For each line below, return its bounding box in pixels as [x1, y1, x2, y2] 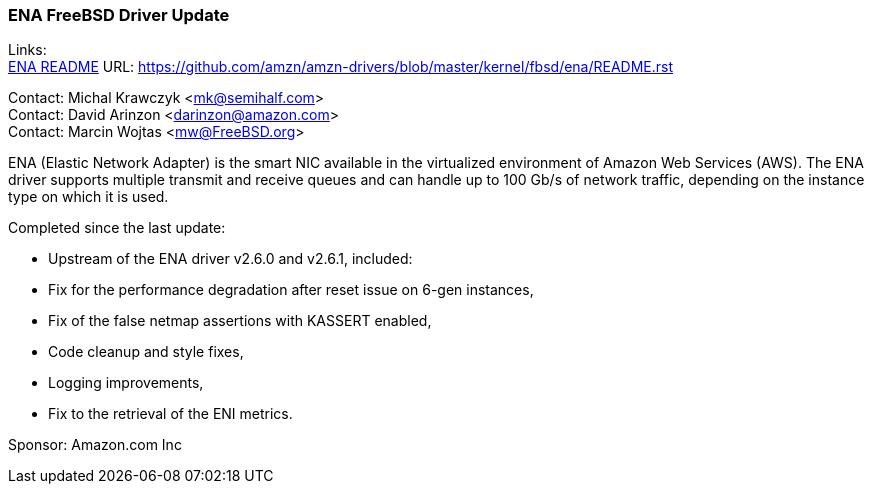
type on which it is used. [8, 188, 169, 206]
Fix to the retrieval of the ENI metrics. [48, 405, 293, 423]
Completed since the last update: [8, 219, 226, 237]
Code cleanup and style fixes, [48, 343, 244, 361]
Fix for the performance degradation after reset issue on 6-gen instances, [48, 281, 534, 299]
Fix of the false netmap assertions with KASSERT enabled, [48, 312, 432, 330]
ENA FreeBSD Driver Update [8, 5, 230, 25]
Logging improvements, [48, 374, 204, 392]
